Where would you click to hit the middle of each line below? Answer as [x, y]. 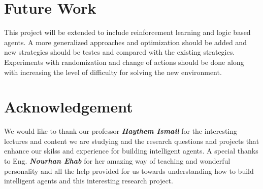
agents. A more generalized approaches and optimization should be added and [125, 42]
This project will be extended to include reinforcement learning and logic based [127, 32]
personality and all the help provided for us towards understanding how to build [129, 171]
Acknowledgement [69, 107]
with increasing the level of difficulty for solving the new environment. [113, 72]
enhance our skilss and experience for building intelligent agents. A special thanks [131, 151]
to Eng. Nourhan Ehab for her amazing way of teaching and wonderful [117, 161]
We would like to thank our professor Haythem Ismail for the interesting [121, 131]
